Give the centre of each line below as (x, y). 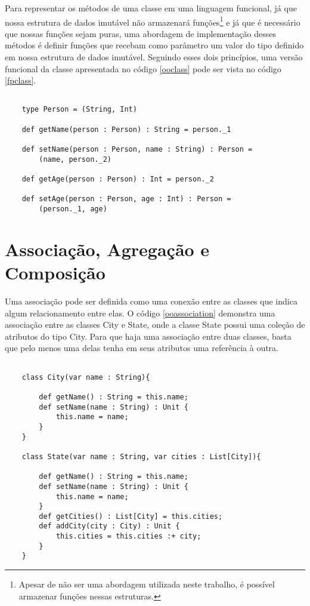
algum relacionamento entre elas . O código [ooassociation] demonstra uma (140, 313)
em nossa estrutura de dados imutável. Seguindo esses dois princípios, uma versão (154, 57)
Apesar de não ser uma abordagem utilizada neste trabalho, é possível (147, 584)
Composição (55, 273)
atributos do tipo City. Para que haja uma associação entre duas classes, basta (148, 336)
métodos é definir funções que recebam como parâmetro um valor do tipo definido (154, 45)
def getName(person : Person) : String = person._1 (126, 129)
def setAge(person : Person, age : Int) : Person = (126, 199)
